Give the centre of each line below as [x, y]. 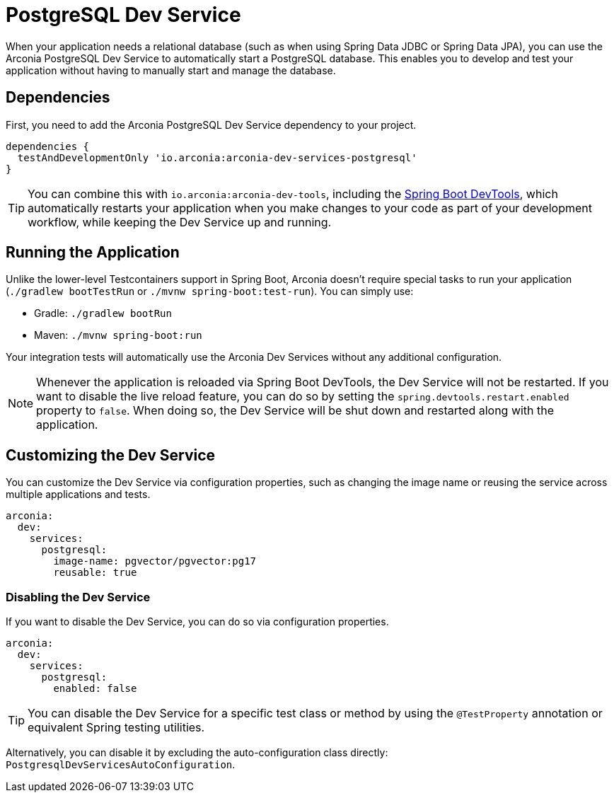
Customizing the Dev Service [111, 455]
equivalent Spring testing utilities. [116, 728]
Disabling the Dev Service [78, 597]
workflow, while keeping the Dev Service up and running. [180, 222]
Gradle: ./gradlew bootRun [103, 313]
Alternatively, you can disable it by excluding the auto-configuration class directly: [197, 753]
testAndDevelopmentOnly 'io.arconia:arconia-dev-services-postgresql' [217, 157]
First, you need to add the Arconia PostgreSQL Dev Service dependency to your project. [211, 125]
